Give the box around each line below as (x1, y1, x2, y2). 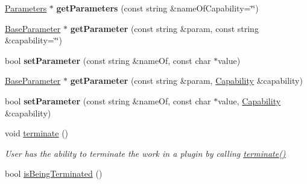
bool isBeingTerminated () (5, 167, 103, 180)
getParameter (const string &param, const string (70, 22, 259, 34)
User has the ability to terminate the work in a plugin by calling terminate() (5, 147, 286, 159)
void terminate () (5, 127, 69, 139)
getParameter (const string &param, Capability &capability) (70, 74, 303, 87)
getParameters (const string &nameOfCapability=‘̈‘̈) (56, 2, 259, 14)
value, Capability (218, 94, 281, 107)
